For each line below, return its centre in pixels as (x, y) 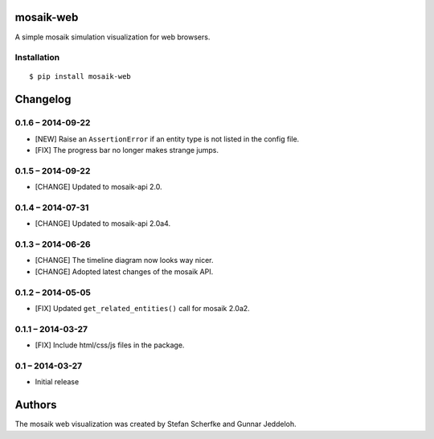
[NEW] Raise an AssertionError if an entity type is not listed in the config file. (167, 139)
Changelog (43, 99)
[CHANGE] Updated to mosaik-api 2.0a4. (103, 224)
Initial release (57, 382)
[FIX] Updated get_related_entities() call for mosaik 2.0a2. (143, 308)
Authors (36, 405)
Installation (37, 58)
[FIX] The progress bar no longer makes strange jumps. (127, 150)
